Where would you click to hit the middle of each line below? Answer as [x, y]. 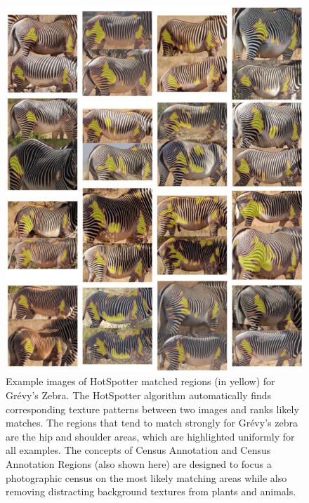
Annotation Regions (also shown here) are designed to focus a [139, 464]
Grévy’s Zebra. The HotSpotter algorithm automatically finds [139, 395]
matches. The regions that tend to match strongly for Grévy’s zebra [152, 423]
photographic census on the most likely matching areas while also [146, 477]
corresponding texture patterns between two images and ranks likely [152, 409]
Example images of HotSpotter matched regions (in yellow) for [140, 381]
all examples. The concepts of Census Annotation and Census [138, 450]
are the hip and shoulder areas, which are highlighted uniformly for [150, 436]
